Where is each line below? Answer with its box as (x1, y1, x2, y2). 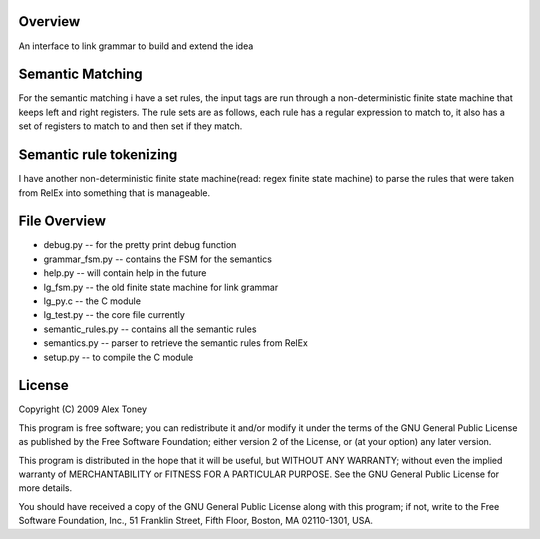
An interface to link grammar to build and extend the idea (18, 40, 254, 52)
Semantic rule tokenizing (18, 146, 178, 164)
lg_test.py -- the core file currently (43, 309, 185, 321)
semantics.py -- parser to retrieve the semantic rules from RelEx (43, 337, 309, 349)
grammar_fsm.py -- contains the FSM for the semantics (43, 253, 272, 265)
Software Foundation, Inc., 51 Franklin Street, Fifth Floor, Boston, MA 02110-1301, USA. (18, 515, 374, 527)
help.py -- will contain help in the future (43, 267, 207, 279)
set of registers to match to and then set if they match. (18, 120, 243, 132)
